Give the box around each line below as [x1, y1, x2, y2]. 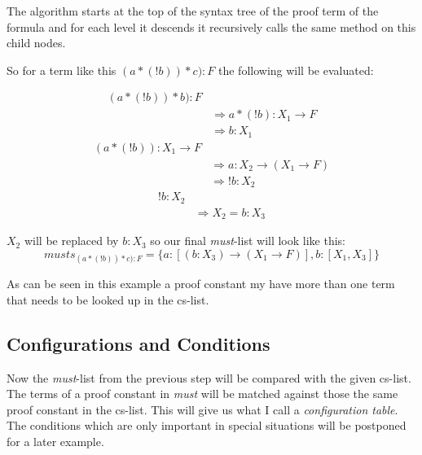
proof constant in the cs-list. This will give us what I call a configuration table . [7, 400, 398, 418]
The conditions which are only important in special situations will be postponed [7, 417, 407, 434]
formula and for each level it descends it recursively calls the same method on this [7, 18, 416, 35]
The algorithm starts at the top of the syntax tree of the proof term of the [7, 2, 379, 19]
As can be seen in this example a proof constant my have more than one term [7, 275, 395, 292]
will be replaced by [24, 232, 119, 249]
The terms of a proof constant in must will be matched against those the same [7, 385, 398, 402]
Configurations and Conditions [7, 330, 270, 356]
